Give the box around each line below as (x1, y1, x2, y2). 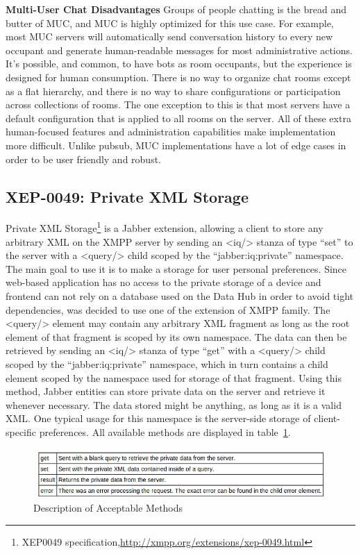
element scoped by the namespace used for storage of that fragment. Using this (6, 370, 342, 385)
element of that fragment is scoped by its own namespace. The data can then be (6, 329, 347, 344)
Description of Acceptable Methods (33, 501, 183, 515)
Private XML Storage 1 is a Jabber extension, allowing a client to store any (6, 219, 324, 235)
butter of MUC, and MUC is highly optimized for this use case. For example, (6, 15, 334, 30)
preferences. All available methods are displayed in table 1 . (39, 424, 291, 439)
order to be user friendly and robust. (6, 151, 161, 166)
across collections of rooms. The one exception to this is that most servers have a (6, 97, 351, 112)
